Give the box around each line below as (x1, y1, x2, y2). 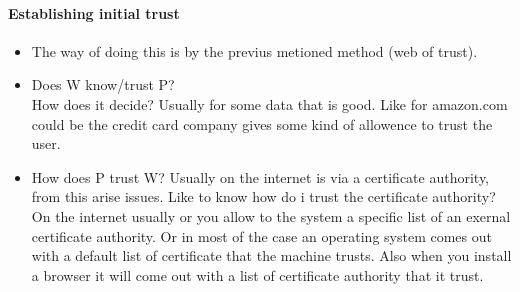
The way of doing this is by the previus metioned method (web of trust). (31, 40, 478, 61)
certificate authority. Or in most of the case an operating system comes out (31, 225, 492, 246)
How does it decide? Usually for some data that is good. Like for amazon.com (31, 93, 508, 114)
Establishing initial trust (8, 2, 180, 23)
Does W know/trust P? (31, 74, 175, 95)
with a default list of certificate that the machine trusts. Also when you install (31, 245, 512, 266)
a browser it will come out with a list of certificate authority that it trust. (31, 264, 484, 285)
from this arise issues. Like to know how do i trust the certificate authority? (31, 186, 496, 207)
